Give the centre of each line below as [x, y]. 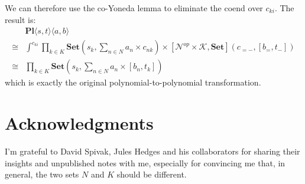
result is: [20, 19]
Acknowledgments [79, 123]
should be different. [152, 174]
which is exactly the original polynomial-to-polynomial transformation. [133, 82]
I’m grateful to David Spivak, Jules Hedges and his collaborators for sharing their [152, 151]
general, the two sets [42, 174]
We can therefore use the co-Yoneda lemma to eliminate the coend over [134, 8]
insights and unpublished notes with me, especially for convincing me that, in [145, 162]
